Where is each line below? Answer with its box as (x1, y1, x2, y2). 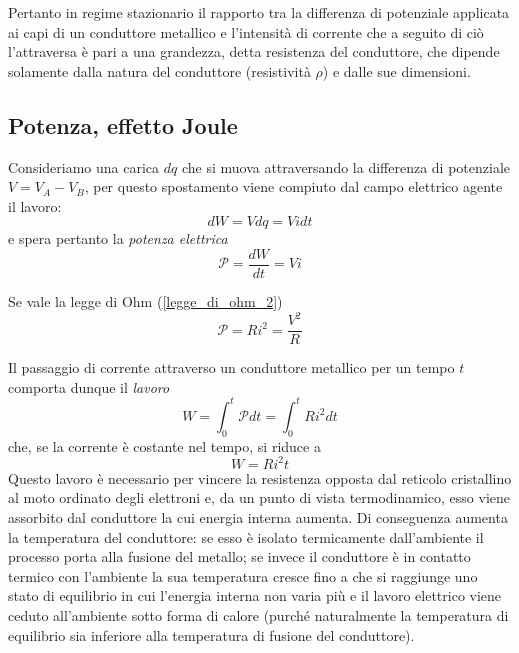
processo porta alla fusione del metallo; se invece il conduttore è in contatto (8, 546, 471, 567)
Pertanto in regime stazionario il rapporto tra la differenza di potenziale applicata (8, 2, 510, 22)
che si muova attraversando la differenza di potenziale (181, 156, 510, 177)
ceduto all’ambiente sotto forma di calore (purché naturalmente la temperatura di (8, 604, 509, 625)
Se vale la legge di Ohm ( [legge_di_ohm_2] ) (8, 291, 283, 312)
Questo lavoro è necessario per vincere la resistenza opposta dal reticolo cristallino (8, 467, 512, 488)
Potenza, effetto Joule (8, 109, 238, 140)
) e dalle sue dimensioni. (322, 60, 471, 81)
